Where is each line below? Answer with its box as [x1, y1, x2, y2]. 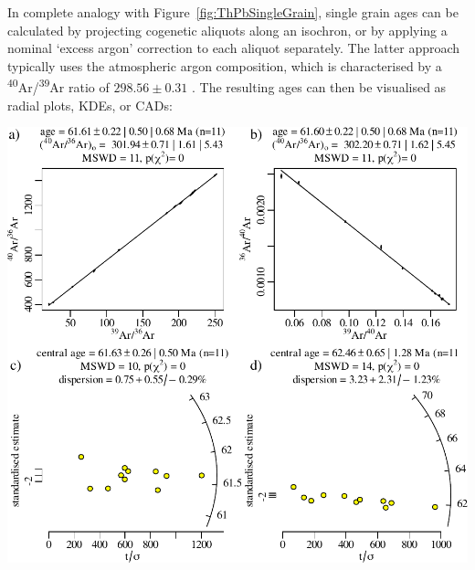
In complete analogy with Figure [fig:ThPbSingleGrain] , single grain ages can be [7, 3, 459, 21]
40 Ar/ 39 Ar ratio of [7, 75, 110, 97]
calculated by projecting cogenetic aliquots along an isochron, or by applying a [7, 20, 448, 39]
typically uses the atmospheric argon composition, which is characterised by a [7, 56, 442, 75]
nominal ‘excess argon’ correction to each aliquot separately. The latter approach [7, 38, 460, 58]
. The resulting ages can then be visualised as [192, 78, 447, 97]
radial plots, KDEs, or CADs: [7, 95, 173, 114]
